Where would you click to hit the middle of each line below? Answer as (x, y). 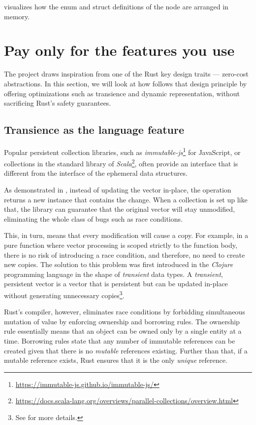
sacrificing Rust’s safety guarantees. (58, 103)
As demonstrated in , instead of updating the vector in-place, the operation (118, 189)
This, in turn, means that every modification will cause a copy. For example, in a (126, 235)
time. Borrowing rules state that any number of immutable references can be (120, 340)
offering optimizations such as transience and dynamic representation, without (122, 93)
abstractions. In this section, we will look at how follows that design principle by (126, 83)
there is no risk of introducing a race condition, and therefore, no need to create (125, 254)
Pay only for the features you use (119, 50)
